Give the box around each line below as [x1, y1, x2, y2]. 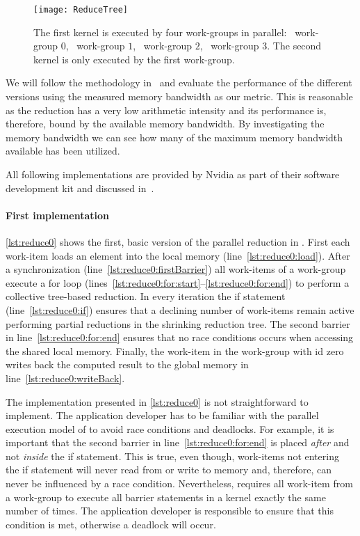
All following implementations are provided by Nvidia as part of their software [6, 167, 340, 181]
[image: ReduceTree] [33, 5, 129, 15]
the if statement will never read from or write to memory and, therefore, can [6, 462, 332, 477]
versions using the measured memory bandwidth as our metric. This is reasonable [6, 89, 353, 104]
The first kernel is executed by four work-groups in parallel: [33, 24, 287, 39]
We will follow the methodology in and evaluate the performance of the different [6, 75, 352, 90]
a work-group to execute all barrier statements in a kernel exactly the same [6, 489, 326, 504]
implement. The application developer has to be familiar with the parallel [6, 408, 319, 423]
